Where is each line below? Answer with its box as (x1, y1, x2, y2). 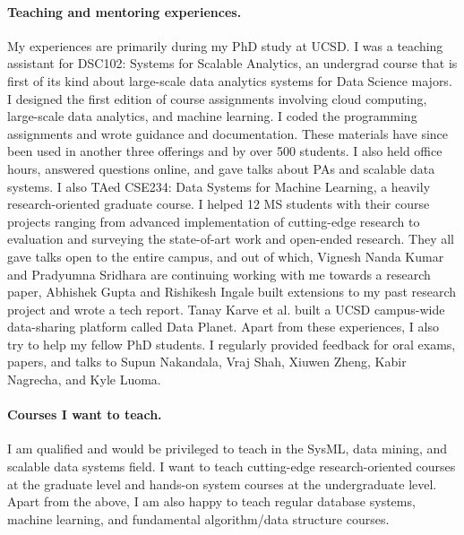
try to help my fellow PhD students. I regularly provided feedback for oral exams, (7, 334, 456, 353)
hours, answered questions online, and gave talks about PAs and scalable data (7, 159, 435, 177)
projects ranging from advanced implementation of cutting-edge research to (7, 211, 420, 230)
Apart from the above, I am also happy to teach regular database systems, (7, 492, 416, 511)
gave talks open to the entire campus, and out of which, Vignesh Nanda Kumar (7, 246, 444, 265)
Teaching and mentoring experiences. (7, 2, 242, 21)
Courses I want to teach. (7, 405, 162, 424)
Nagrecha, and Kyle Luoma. (7, 370, 161, 389)
